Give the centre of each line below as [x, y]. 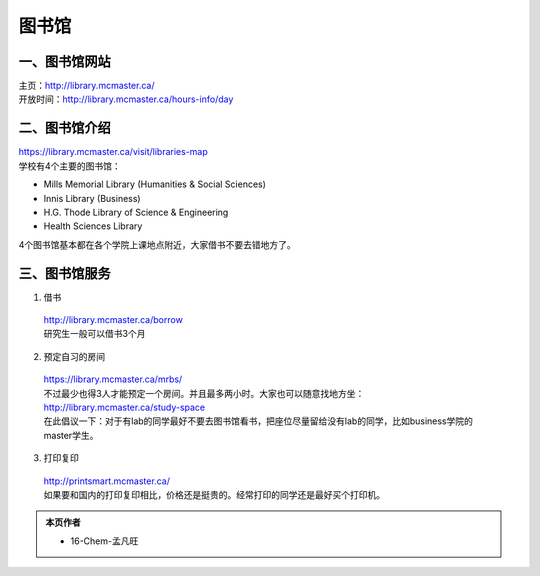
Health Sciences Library [93, 226]
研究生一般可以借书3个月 [94, 334]
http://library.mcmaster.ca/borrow [113, 319]
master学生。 [71, 435]
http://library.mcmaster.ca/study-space [124, 407]
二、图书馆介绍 [64, 128]
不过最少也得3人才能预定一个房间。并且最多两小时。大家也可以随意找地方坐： [204, 393]
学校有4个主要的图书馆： [70, 166]
